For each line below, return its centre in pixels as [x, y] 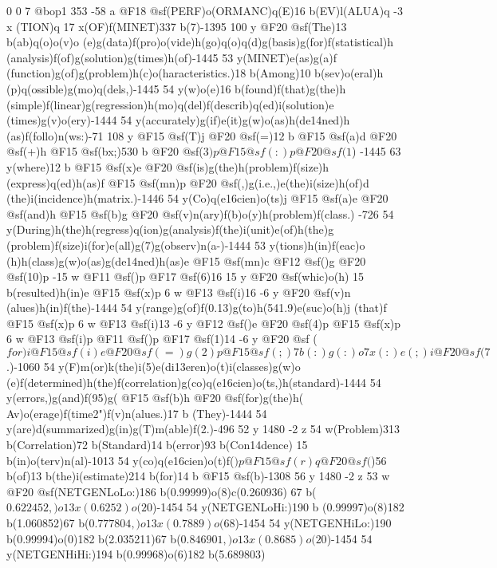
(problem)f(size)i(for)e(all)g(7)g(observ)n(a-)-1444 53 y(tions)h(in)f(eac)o [186, 245]
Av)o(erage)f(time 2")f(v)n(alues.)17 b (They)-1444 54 [137, 413]
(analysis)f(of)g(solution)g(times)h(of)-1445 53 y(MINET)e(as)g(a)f [172, 57]
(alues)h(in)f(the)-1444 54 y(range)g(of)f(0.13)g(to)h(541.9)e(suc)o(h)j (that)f [197, 308]
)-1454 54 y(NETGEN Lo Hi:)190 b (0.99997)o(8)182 [278, 507]
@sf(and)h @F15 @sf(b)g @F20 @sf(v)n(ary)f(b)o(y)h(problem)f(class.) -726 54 [200, 213]
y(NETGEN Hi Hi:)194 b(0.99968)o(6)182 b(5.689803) [136, 554]
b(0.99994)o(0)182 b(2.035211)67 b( [94, 538]
